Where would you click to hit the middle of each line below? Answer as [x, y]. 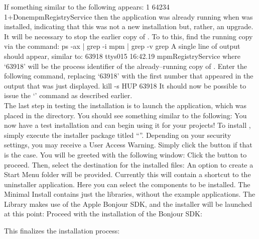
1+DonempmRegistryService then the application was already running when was [128, 16]
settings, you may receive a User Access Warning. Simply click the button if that [128, 145]
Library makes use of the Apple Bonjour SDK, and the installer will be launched [128, 204]
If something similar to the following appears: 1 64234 [87, 7]
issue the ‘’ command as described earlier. [68, 95]
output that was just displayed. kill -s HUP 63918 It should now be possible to [125, 85]
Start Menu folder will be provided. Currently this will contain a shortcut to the [127, 174]
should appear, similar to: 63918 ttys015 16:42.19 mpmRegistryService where [122, 56]
